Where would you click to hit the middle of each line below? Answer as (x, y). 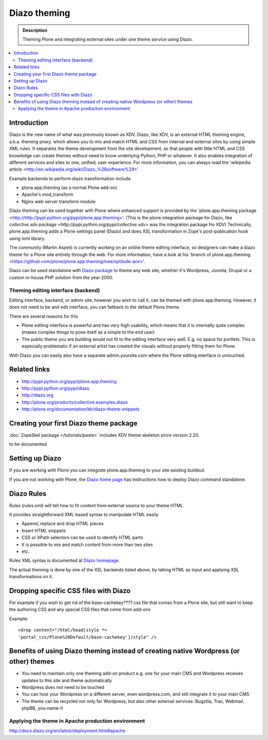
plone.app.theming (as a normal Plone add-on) (69, 188)
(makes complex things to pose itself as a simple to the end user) (88, 332)
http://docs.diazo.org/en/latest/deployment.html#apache (67, 731)
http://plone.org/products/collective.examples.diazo (75, 402)
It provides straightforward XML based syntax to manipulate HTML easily (84, 515)
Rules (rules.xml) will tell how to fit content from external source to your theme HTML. (97, 505)
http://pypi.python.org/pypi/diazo (56, 388)
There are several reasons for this (44, 316)
